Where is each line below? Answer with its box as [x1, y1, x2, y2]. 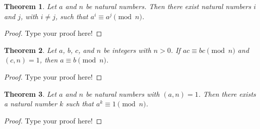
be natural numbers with [86, 88, 160, 99]
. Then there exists [198, 88, 256, 99]
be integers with [103, 44, 151, 55]
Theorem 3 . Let [4, 88, 57, 99]
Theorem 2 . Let [4, 44, 57, 55]
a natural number [4, 98, 57, 109]
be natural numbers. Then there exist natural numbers [86, 1, 251, 11]
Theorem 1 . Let [4, 1, 57, 11]
